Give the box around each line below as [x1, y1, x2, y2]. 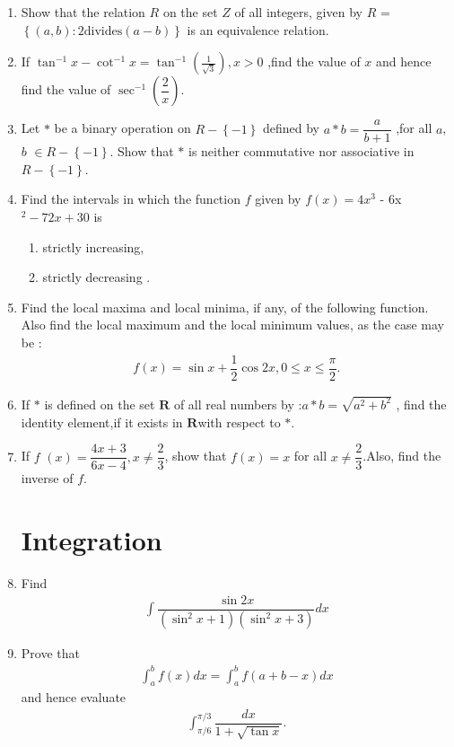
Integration [21, 522, 162, 558]
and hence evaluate [21, 688, 127, 707]
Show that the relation [21, 3, 145, 21]
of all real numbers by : [173, 394, 302, 413]
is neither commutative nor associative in [188, 142, 415, 161]
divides [83, 24, 123, 38]
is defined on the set [44, 394, 155, 413]
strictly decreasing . [42, 268, 151, 286]
